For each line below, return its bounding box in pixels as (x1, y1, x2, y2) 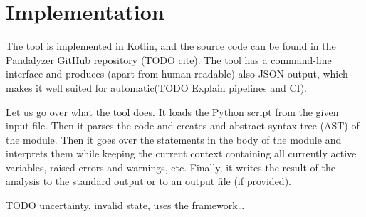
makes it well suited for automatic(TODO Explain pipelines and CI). (6, 80, 308, 95)
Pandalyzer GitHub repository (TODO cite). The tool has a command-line (6, 52, 332, 67)
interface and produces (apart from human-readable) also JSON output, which (6, 66, 348, 81)
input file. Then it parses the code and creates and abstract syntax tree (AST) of (6, 118, 360, 133)
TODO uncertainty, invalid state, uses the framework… (6, 198, 245, 213)
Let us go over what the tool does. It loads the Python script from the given (6, 104, 339, 119)
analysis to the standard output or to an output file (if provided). (6, 174, 291, 189)
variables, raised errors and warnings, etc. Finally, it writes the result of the (6, 159, 335, 174)
